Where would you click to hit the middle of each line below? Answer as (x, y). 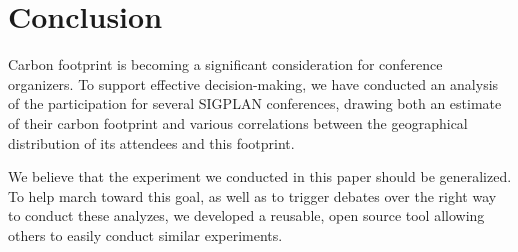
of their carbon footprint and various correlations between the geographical (238, 122)
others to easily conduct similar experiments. (145, 234)
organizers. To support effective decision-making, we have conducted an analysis (253, 83)
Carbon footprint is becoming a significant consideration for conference (225, 64)
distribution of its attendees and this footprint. (151, 142)
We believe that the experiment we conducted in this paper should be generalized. (260, 176)
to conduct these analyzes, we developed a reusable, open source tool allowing (246, 215)
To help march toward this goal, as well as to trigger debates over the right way (252, 195)
